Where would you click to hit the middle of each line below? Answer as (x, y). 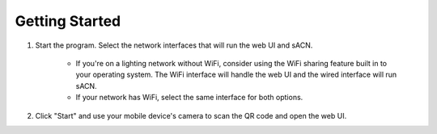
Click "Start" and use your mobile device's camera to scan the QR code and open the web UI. (191, 115)
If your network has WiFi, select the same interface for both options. (189, 98)
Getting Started (68, 21)
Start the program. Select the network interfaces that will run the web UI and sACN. (174, 45)
